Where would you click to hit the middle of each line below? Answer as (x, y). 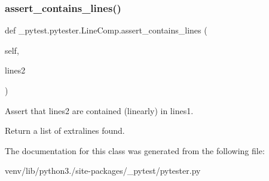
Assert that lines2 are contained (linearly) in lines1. (99, 110)
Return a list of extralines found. (65, 131)
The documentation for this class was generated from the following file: (135, 150)
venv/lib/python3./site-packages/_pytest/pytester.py (103, 171)
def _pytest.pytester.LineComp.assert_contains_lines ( (106, 30)
